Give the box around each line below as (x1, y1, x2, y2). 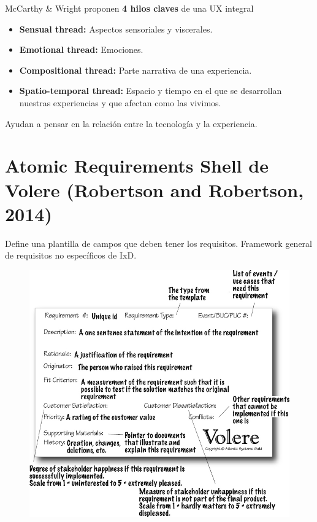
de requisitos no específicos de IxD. (5, 249, 137, 262)
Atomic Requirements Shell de (5, 153, 269, 178)
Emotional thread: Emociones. (19, 43, 143, 56)
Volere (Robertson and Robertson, (5, 177, 304, 202)
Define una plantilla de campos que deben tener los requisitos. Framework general (5, 236, 313, 249)
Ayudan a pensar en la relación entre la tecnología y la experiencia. (5, 117, 258, 130)
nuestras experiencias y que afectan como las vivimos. (19, 96, 221, 109)
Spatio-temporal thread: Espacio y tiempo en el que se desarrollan (19, 84, 282, 97)
